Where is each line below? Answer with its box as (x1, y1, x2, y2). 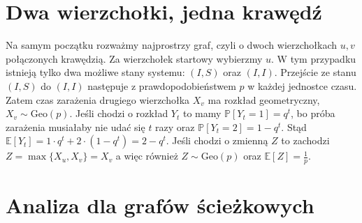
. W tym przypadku (271, 51, 356, 66)
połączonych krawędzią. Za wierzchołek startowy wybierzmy (6, 51, 263, 66)
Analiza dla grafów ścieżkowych (6, 191, 314, 220)
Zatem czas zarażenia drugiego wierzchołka (6, 92, 190, 107)
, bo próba (291, 106, 335, 121)
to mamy (182, 106, 222, 121)
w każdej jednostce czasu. (247, 78, 357, 93)
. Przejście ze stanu (274, 65, 356, 79)
